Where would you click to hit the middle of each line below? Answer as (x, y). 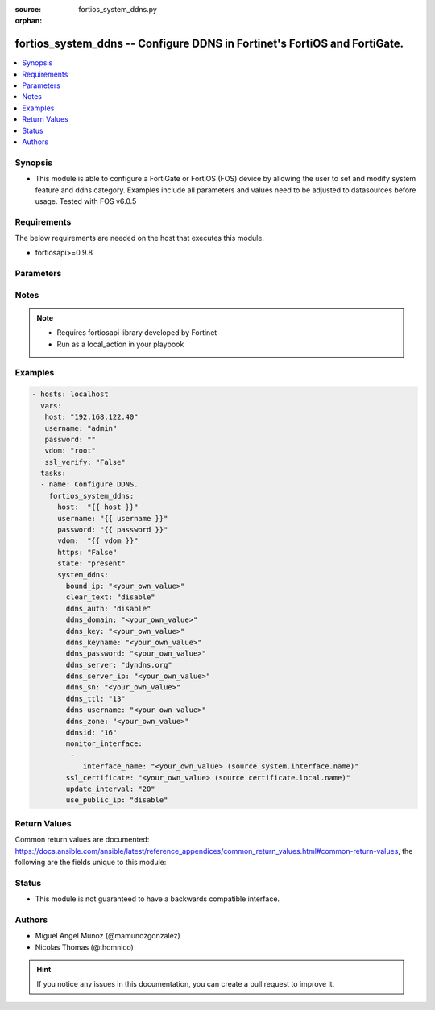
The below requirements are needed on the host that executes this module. (140, 238)
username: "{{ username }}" (113, 518)
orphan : (29, 21)
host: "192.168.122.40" (91, 417)
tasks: (54, 474)
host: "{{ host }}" (98, 507)
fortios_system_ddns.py (118, 9)
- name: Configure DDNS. (89, 484)
